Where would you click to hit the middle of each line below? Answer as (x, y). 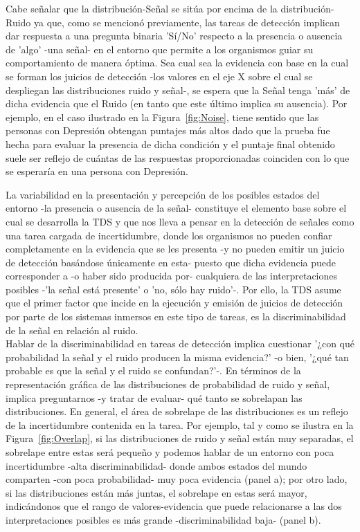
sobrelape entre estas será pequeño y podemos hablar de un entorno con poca (170, 452)
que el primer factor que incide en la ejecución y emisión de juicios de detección (174, 303)
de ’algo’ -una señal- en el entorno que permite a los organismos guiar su (160, 49)
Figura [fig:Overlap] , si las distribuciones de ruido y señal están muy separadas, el (180, 438)
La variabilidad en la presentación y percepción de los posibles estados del (163, 194)
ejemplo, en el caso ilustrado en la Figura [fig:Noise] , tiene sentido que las (162, 117)
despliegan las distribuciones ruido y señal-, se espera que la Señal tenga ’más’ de (178, 90)
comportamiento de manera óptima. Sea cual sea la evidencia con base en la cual (177, 63)
